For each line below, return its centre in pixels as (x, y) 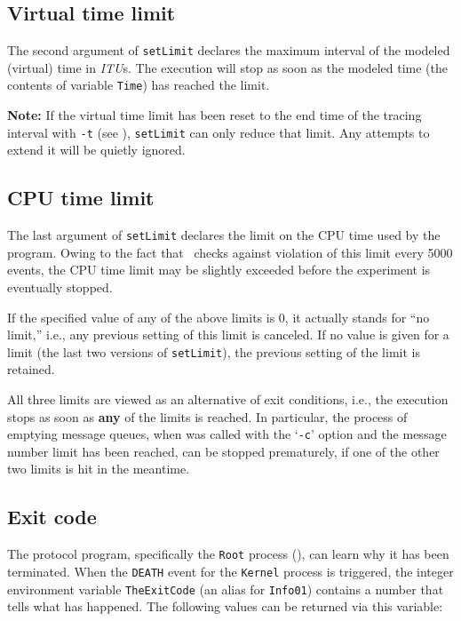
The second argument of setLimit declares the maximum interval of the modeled (229, 50)
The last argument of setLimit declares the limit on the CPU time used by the (224, 235)
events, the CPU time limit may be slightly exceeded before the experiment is (219, 270)
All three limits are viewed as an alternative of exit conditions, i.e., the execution (228, 399)
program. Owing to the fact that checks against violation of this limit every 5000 (230, 252)
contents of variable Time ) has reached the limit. (139, 85)
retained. (31, 369)
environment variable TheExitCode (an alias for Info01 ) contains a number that (226, 589)
